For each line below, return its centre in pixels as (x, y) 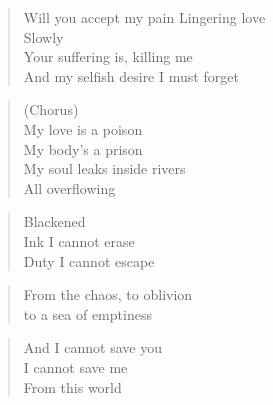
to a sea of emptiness (87, 313)
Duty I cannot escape (89, 260)
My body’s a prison (83, 148)
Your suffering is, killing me (108, 56)
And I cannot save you (92, 347)
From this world (72, 386)
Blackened (54, 221)
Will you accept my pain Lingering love (144, 17)
